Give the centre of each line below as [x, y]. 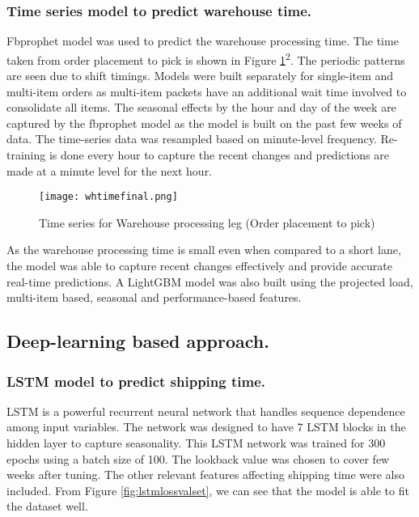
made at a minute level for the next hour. [110, 170]
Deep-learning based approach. [138, 341]
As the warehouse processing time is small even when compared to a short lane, [204, 250]
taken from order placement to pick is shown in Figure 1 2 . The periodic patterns [206, 58]
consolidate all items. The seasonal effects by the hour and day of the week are [201, 107]
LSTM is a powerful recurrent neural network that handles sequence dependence [206, 411]
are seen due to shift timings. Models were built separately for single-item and [200, 76]
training [26, 155]
